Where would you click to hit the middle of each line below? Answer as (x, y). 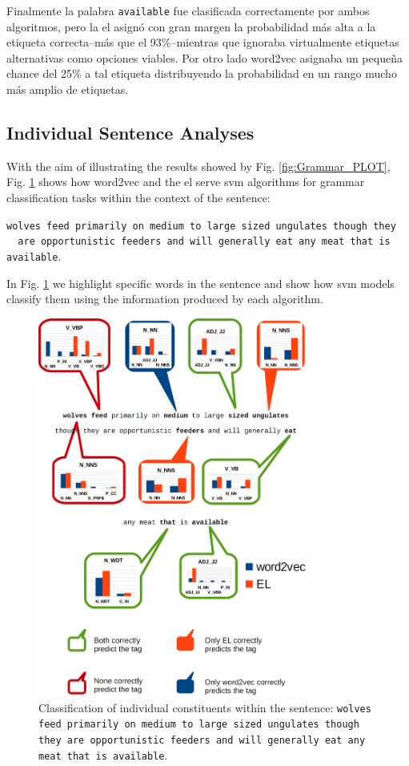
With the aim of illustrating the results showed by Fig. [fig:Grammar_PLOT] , (198, 166)
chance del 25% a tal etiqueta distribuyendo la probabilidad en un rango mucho (202, 73)
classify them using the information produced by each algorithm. (165, 299)
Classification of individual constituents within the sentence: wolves (205, 707)
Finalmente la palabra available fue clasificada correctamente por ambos (188, 10)
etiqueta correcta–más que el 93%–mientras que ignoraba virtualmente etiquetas (203, 42)
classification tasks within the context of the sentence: (138, 198)
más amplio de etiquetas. (68, 89)
